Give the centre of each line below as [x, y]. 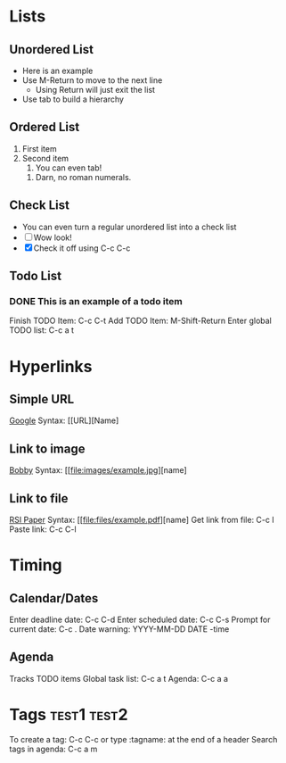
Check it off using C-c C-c [82, 248]
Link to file [39, 498]
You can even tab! [69, 168]
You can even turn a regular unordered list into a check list [129, 227]
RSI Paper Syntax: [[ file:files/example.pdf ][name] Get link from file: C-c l [142, 519]
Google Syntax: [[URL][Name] [64, 420]
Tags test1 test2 [69, 714]
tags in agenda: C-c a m [53, 749]
